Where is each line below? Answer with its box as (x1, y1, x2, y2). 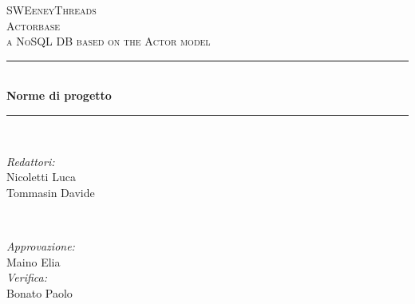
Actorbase (6, 17, 61, 34)
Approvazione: (6, 237, 75, 254)
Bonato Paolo (6, 284, 73, 301)
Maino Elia (6, 253, 61, 270)
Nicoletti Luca (6, 168, 76, 185)
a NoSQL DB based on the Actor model (6, 33, 211, 49)
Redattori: (6, 152, 55, 169)
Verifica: (6, 269, 48, 286)
